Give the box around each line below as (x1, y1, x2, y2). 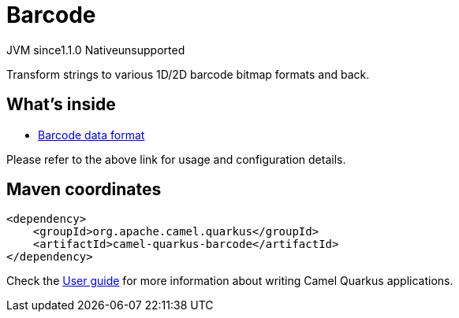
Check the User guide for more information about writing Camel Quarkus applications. (6, 274, 453, 288)
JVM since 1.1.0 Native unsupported (6, 43, 185, 57)
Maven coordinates (6, 179, 162, 200)
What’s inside (6, 94, 116, 115)
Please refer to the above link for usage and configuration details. (6, 152, 346, 166)
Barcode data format (38, 128, 145, 142)
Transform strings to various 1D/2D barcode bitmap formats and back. (6, 67, 370, 81)
